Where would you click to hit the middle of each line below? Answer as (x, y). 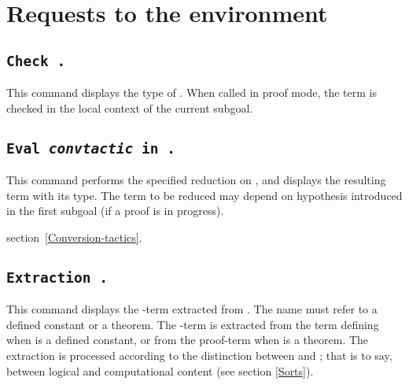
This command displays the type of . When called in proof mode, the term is (192, 93)
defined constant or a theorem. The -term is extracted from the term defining (193, 324)
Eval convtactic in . (91, 148)
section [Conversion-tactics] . (74, 237)
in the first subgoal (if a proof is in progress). (115, 211)
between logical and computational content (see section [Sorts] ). (160, 370)
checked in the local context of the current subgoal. (130, 107)
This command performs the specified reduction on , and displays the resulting (196, 180)
